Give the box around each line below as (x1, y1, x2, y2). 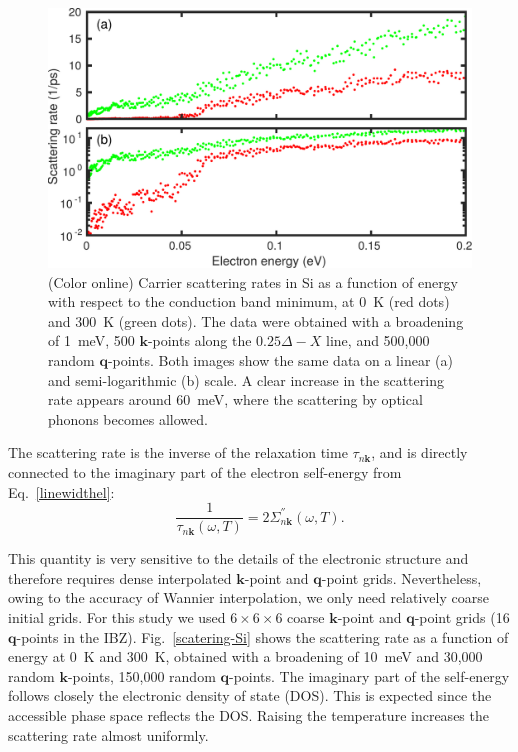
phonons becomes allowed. (48, 408, 208, 429)
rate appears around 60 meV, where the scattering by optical (48, 389, 423, 410)
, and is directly (371, 442, 468, 463)
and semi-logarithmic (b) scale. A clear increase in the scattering (48, 369, 444, 390)
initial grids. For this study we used (8, 607, 226, 627)
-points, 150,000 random (67, 665, 216, 686)
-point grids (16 (414, 607, 510, 627)
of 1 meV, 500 (48, 330, 135, 351)
